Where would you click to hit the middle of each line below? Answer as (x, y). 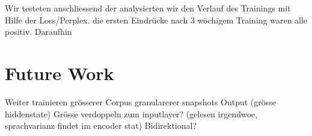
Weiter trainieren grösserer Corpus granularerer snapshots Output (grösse (141, 101)
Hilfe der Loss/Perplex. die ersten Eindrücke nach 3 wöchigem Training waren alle (156, 20)
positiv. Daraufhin (38, 32)
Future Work (60, 73)
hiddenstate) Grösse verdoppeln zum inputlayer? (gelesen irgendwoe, (131, 113)
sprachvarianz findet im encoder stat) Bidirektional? (101, 125)
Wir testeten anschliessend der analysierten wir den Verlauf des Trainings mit (148, 8)
